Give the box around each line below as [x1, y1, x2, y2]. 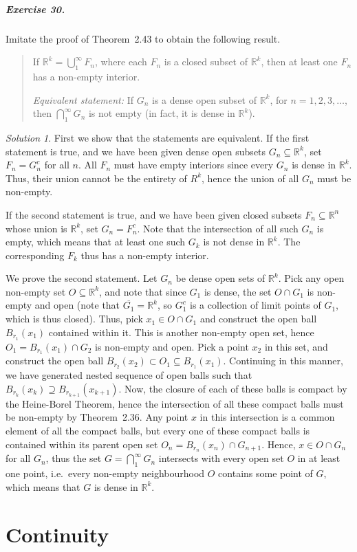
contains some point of [218, 466, 313, 481]
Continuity [6, 520, 109, 548]
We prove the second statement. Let [6, 271, 158, 285]
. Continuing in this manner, [223, 353, 343, 368]
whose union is [6, 221, 67, 235]
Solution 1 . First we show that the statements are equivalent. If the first [6, 130, 310, 144]
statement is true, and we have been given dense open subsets [6, 144, 266, 158]
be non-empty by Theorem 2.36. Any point [6, 410, 188, 424]
